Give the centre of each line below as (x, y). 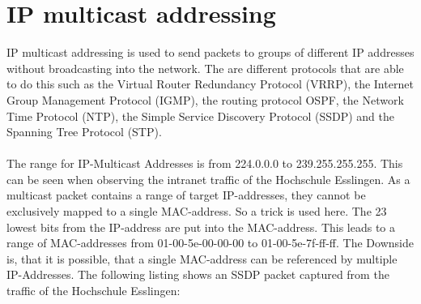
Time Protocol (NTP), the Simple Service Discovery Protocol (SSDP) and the (200, 116)
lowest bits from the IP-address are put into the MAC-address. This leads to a (201, 227)
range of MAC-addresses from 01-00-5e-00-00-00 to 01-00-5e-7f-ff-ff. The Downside (210, 243)
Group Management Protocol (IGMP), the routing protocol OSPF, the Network (205, 99)
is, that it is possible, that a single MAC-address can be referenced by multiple (202, 258)
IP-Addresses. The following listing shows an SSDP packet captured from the (198, 274)
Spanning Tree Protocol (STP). (84, 132)
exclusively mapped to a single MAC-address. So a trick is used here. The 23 (197, 211)
